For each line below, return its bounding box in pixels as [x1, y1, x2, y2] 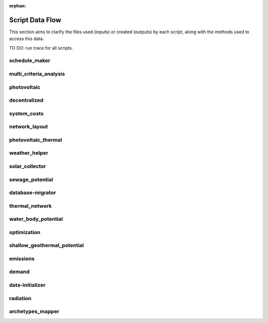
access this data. [9, 36, 44, 42]
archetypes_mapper [9, 308, 60, 315]
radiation [9, 295, 32, 302]
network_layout [9, 123, 48, 130]
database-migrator [9, 189, 57, 196]
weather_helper [9, 149, 49, 156]
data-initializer [9, 282, 46, 289]
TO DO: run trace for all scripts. [9, 45, 73, 51]
